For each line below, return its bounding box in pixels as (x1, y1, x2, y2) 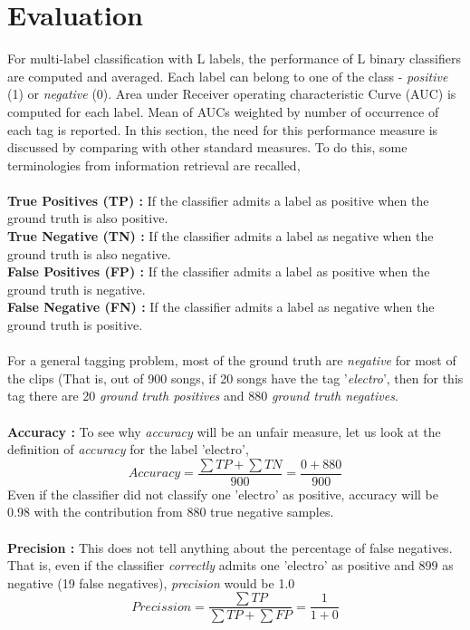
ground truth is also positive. (7, 208, 168, 228)
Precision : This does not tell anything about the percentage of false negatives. (7, 538, 453, 557)
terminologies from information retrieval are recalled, (7, 155, 301, 174)
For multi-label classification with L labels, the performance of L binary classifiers (7, 49, 461, 68)
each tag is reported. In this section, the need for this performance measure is (7, 120, 438, 139)
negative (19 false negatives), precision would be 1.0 (7, 573, 295, 592)
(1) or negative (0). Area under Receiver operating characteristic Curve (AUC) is (7, 84, 456, 103)
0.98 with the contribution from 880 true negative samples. (7, 502, 334, 521)
